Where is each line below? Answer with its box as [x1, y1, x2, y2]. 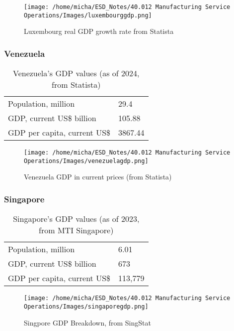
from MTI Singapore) [39, 224, 114, 236]
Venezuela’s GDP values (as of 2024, [12, 67, 140, 79]
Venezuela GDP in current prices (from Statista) [24, 171, 172, 182]
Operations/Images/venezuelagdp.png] [24, 157, 149, 165]
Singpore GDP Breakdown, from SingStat [24, 317, 151, 328]
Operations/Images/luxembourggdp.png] [24, 11, 152, 19]
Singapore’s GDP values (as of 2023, [13, 213, 140, 225]
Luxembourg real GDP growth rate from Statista [24, 26, 174, 36]
